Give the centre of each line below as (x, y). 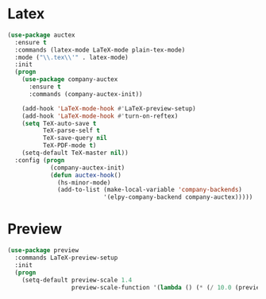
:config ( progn (40, 160)
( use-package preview (43, 250)
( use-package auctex (42, 35)
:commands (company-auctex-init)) (86, 94)
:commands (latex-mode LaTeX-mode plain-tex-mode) (100, 50)
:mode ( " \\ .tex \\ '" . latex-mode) (71, 57)
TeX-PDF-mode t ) (69, 146)
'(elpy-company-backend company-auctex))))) (178, 197)
